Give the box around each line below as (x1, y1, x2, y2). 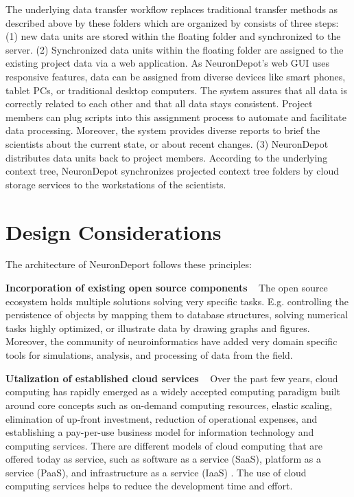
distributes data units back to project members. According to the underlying (5, 150, 328, 164)
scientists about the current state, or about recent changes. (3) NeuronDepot (5, 136, 329, 151)
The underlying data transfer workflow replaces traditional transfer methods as (5, 2, 338, 16)
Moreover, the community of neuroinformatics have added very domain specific (5, 334, 338, 349)
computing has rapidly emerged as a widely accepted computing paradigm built (5, 384, 340, 399)
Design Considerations (5, 217, 222, 245)
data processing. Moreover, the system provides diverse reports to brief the (5, 123, 320, 137)
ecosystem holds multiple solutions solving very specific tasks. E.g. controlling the (5, 294, 349, 308)
